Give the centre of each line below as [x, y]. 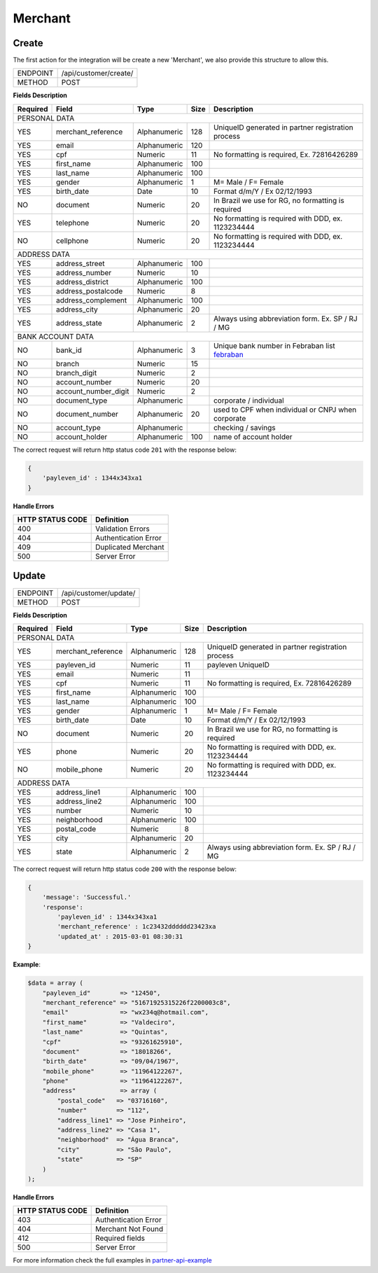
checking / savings [245, 427]
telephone [73, 223]
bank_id [69, 350]
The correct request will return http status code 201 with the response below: [125, 450]
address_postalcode [90, 291]
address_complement [92, 300]
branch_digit [77, 373]
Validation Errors [122, 529]
